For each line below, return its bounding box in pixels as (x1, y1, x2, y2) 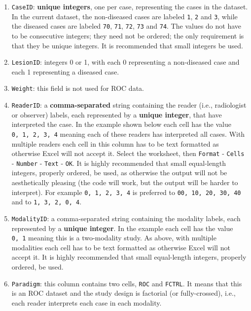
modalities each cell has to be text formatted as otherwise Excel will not (11, 242, 230, 252)
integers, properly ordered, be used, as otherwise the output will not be (11, 167, 227, 178)
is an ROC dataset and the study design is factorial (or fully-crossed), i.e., (11, 288, 236, 298)
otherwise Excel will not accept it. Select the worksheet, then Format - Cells (11, 148, 245, 158)
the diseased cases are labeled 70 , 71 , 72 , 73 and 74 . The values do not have (11, 21, 242, 31)
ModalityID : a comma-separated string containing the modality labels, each (11, 213, 241, 223)
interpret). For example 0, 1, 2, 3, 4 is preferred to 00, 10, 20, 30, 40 (11, 187, 241, 197)
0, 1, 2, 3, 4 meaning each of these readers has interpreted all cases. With (11, 128, 245, 139)
